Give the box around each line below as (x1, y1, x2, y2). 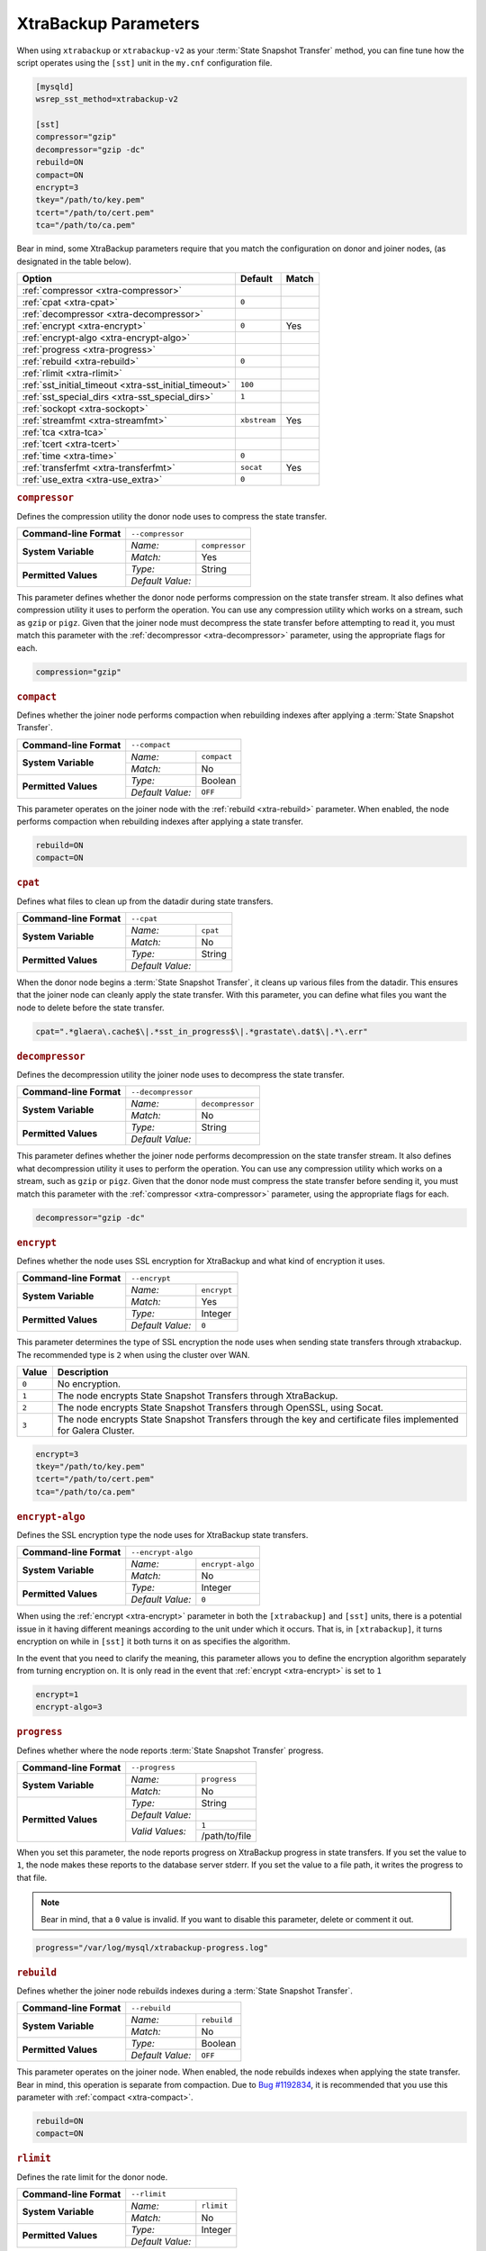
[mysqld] (35, 81, 75, 92)
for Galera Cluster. (57, 1424, 135, 1436)
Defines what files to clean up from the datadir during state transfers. (16, 896, 274, 907)
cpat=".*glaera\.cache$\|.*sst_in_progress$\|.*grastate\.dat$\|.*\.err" (35, 1026, 368, 1036)
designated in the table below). (16, 256, 132, 267)
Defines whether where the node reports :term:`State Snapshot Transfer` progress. (16, 1745, 324, 1756)
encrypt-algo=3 (35, 1702, 103, 1713)
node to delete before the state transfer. (16, 1002, 166, 1013)
